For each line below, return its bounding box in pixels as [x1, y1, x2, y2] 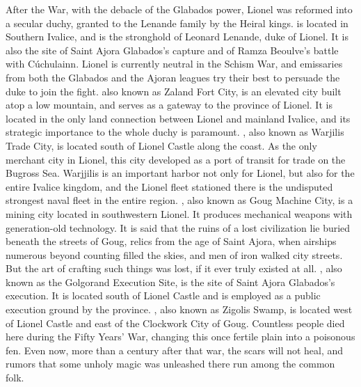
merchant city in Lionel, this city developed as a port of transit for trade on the [6, 152, 346, 166]
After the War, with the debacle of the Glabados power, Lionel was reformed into [6, 2, 353, 16]
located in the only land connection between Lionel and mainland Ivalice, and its [6, 111, 351, 125]
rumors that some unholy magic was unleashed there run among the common [6, 356, 335, 371]
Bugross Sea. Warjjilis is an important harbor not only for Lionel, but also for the [6, 166, 355, 180]
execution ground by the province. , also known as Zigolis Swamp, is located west [6, 302, 353, 317]
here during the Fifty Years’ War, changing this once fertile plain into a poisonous [6, 329, 355, 344]
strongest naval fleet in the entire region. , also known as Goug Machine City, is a [6, 193, 353, 207]
